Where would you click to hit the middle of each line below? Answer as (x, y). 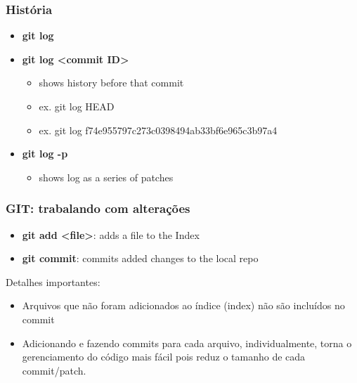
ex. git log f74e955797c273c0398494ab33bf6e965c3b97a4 (158, 130)
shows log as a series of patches (106, 177)
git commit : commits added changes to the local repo (140, 258)
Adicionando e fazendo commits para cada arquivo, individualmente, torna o (187, 343)
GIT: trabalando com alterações (98, 208)
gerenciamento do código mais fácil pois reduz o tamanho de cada (164, 357)
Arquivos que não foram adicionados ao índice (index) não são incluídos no (183, 305)
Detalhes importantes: (53, 281)
